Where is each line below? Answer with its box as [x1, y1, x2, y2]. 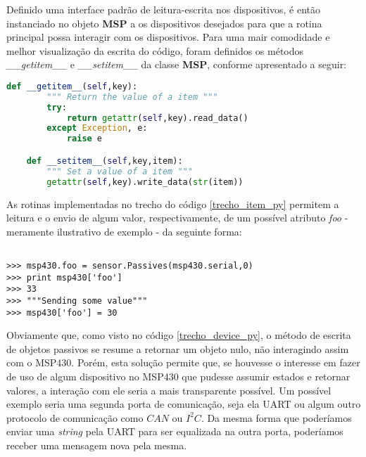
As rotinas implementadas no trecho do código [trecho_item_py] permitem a [6, 196, 339, 211]
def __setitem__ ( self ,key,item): [26, 155, 183, 166]
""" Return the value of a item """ [46, 91, 218, 102]
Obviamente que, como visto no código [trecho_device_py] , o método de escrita [6, 328, 351, 342]
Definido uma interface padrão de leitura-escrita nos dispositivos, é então [6, 2, 321, 16]
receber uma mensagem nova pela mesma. [6, 437, 187, 452]
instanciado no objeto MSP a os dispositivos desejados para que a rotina [6, 15, 322, 30]
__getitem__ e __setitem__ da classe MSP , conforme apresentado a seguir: [6, 57, 347, 72]
